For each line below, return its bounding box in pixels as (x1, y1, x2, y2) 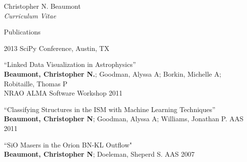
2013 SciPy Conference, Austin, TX (4, 43, 109, 53)
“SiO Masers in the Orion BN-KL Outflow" (4, 139, 132, 149)
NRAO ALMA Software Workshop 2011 (4, 88, 123, 98)
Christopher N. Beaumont (4, 1, 81, 11)
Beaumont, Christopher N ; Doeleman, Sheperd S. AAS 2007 (4, 149, 195, 159)
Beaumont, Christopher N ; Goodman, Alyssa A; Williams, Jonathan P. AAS (4, 113, 244, 124)
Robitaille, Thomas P (4, 78, 68, 88)
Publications (4, 27, 41, 37)
